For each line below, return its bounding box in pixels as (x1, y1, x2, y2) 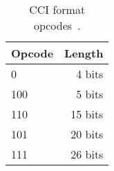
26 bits (70, 146, 104, 162)
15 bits (70, 106, 104, 122)
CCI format (29, 1, 86, 17)
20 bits (70, 126, 104, 142)
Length (64, 45, 104, 61)
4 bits (76, 66, 104, 82)
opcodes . (33, 17, 81, 33)
